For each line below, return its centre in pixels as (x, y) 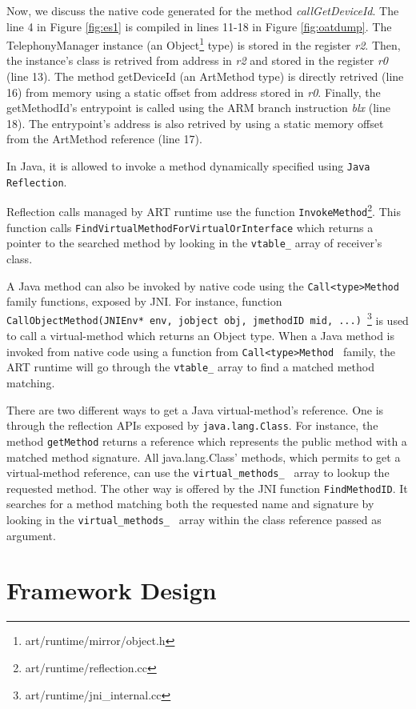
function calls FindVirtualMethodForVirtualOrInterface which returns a (190, 227)
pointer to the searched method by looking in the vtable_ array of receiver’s (194, 243)
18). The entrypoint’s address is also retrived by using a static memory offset (195, 123)
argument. (31, 535)
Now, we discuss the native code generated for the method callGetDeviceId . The (203, 10)
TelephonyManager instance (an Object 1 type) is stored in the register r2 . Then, (204, 44)
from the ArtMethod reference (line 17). (104, 139)
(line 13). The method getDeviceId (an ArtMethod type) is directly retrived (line (205, 76)
